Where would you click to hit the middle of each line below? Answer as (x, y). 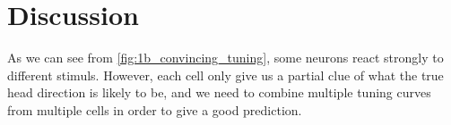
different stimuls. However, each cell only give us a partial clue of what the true (225, 75)
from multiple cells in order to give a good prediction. (155, 109)
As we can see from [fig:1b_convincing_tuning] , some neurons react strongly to (225, 58)
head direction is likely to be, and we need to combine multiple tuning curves (219, 92)
